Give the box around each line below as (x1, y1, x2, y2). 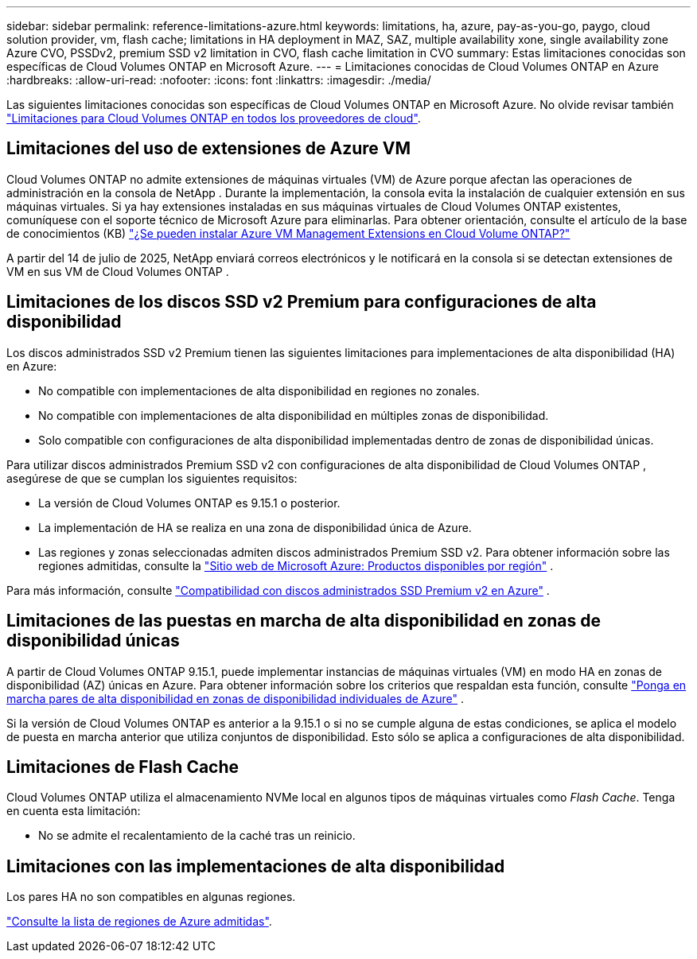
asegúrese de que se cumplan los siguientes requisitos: (6, 471, 298, 485)
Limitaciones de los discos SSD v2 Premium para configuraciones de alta (6, 292, 597, 313)
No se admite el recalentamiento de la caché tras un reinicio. (38, 829, 356, 843)
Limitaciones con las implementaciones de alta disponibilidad (6, 856, 505, 876)
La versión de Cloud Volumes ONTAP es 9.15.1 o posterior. (38, 495, 341, 510)
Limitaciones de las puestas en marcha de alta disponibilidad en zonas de (6, 611, 602, 631)
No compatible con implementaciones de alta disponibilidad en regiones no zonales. (38, 383, 480, 398)
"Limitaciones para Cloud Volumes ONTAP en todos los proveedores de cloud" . (6, 111, 421, 125)
